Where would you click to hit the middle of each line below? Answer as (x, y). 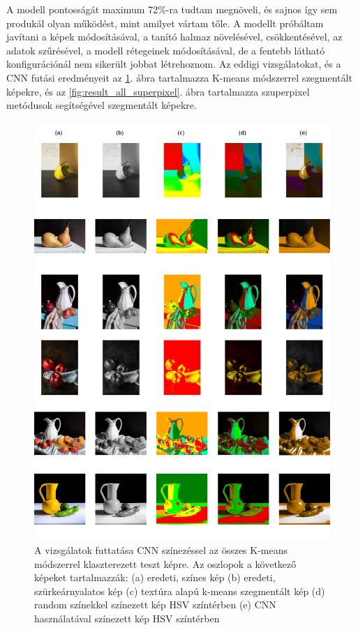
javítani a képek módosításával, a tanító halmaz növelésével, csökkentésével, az (174, 37)
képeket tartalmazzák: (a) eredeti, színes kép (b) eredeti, (155, 577)
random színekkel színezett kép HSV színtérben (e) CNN (155, 605)
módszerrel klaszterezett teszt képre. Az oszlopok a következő (165, 563)
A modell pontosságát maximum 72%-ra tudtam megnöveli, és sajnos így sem (172, 9)
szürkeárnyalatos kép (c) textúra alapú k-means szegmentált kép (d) (180, 591)
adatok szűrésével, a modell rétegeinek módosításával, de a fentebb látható (166, 50)
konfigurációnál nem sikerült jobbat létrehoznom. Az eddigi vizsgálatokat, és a (174, 64)
